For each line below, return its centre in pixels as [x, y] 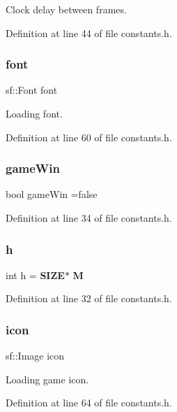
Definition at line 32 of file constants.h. [89, 298]
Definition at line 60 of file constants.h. [89, 137]
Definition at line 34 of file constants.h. [89, 218]
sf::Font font [32, 90]
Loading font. [34, 113]
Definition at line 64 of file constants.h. [89, 403]
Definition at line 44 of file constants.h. [89, 33]
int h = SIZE [35, 275]
